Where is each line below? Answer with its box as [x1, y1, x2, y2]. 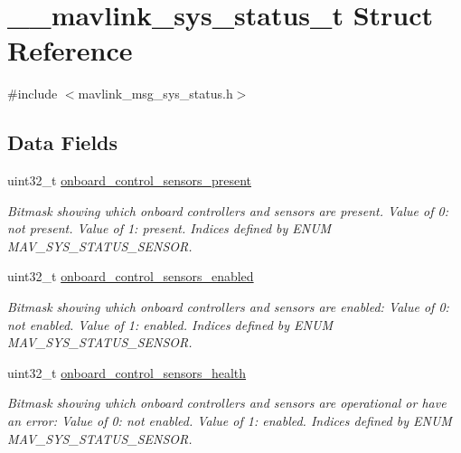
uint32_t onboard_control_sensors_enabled [7, 267, 254, 286]
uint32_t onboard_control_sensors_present [7, 171, 251, 190]
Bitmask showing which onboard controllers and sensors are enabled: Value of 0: [7, 297, 449, 316]
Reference [7, 32, 133, 69]
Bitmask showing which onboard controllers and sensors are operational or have [7, 393, 447, 412]
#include [7, 84, 58, 103]
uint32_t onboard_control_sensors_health [7, 363, 247, 382]
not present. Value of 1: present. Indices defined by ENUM [7, 219, 332, 238]
